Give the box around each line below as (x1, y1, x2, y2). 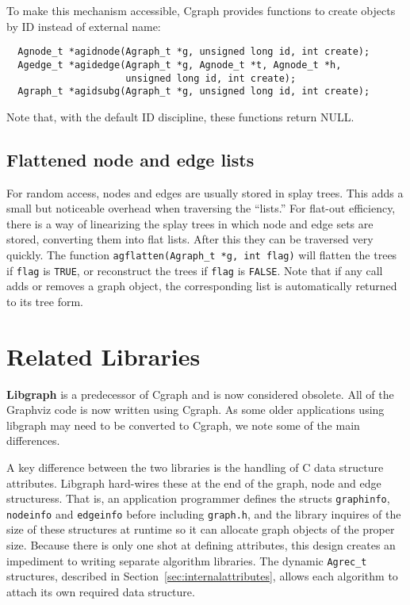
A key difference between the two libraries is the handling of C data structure (6, 458, 384, 475)
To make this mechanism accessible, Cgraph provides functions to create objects (6, 2, 396, 18)
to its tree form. (6, 293, 83, 309)
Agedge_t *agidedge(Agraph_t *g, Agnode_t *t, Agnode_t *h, (17, 59, 342, 71)
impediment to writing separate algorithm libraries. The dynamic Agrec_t (6, 552, 367, 569)
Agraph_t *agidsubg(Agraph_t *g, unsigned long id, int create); (17, 86, 370, 98)
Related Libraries (6, 339, 201, 372)
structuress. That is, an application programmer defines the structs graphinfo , (6, 490, 390, 507)
